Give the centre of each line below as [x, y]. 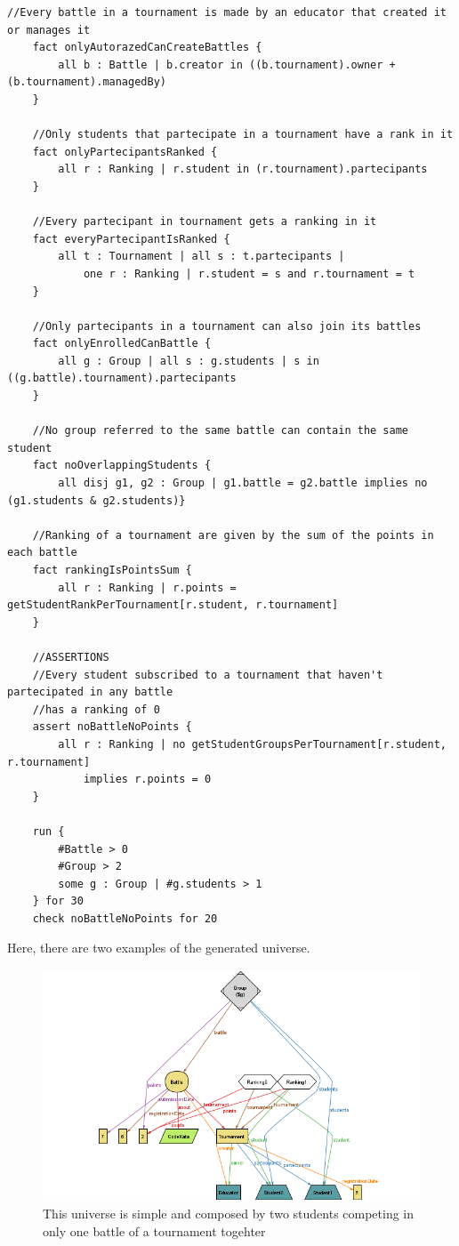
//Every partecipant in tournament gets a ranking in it [205, 222]
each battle [42, 553]
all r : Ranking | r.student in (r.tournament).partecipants [243, 169]
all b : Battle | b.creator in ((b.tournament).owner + [227, 64]
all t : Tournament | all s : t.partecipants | [201, 257]
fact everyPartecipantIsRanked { [131, 239]
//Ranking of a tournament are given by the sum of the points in [233, 535]
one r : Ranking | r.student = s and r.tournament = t [249, 273]
